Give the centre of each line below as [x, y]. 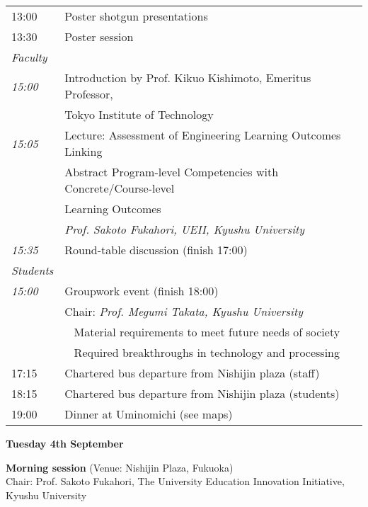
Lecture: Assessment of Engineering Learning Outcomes [203, 135]
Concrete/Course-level [120, 188]
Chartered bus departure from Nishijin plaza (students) [202, 393]
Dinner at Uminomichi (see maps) [149, 414]
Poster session [99, 36]
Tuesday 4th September [65, 443]
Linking [84, 151]
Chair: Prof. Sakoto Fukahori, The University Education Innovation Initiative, [175, 481]
